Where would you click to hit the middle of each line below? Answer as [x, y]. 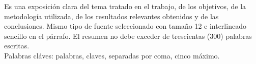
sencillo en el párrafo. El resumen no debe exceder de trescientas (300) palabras [128, 36]
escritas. [17, 46]
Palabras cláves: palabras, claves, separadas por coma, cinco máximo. [112, 55]
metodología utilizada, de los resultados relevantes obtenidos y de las [111, 16]
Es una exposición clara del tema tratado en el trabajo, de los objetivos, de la [125, 6]
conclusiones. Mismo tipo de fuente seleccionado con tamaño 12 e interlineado [125, 26]
